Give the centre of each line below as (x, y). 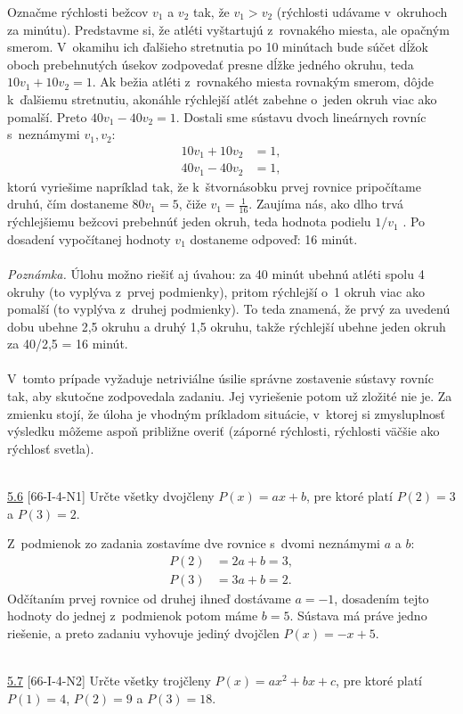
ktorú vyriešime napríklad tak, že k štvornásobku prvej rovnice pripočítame (214, 186)
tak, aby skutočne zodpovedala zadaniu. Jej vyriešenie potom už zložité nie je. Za (230, 396)
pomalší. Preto (47, 116)
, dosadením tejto (382, 598)
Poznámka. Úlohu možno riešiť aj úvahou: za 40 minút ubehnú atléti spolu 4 (216, 273)
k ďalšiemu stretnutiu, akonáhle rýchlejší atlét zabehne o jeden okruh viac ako (222, 98)
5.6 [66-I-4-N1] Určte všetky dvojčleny (111, 496)
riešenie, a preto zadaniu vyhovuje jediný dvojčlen (143, 633)
